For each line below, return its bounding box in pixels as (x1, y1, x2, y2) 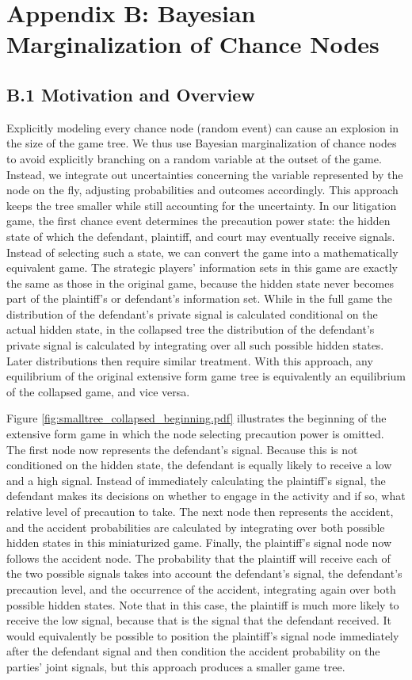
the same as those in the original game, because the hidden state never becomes (6, 274, 394, 291)
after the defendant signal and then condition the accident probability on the (6, 643, 380, 659)
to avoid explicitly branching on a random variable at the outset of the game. (6, 150, 382, 166)
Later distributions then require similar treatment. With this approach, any (6, 352, 373, 369)
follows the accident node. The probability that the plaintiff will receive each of (6, 549, 391, 566)
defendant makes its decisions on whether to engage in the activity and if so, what (6, 487, 406, 504)
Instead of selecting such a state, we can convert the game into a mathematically (6, 243, 399, 260)
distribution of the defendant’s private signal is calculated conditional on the (6, 305, 378, 322)
